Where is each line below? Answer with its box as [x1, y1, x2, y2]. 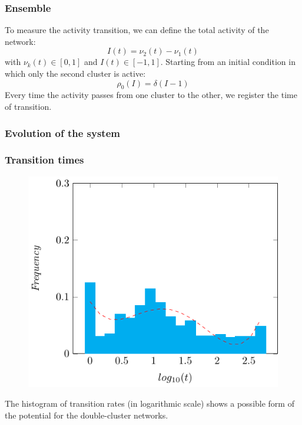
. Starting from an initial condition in [160, 55, 296, 68]
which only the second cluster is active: [5, 67, 146, 79]
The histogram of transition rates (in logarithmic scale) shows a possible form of [5, 397, 294, 410]
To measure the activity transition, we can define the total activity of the [5, 24, 269, 36]
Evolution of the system [5, 125, 120, 140]
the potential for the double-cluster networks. [5, 408, 168, 421]
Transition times [5, 152, 84, 167]
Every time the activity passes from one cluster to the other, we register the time [5, 89, 297, 101]
